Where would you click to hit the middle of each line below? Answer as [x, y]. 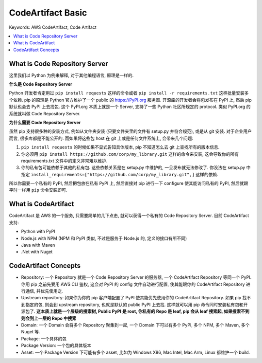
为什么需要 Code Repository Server [45, 122]
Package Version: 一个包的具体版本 [56, 345]
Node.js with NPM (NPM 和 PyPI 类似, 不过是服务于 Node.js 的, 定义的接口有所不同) [104, 238]
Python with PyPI [38, 232]
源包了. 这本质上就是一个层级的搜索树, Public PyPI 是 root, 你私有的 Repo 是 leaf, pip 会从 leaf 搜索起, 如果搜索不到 [135, 311]
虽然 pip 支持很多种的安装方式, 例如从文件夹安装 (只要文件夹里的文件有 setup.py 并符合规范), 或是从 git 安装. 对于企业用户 [130, 131]
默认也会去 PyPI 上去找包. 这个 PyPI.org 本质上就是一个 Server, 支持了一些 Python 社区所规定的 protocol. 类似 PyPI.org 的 [130, 107]
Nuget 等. [31, 332]
